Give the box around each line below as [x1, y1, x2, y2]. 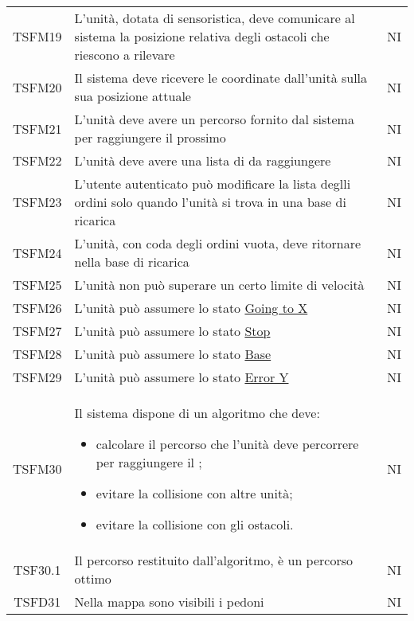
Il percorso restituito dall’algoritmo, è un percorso [74, 551, 353, 569]
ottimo [74, 569, 111, 588]
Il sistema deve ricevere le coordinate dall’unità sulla [74, 68, 368, 87]
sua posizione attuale [74, 87, 191, 105]
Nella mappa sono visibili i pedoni [74, 592, 264, 611]
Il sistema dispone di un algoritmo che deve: [74, 404, 320, 422]
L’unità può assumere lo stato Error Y [74, 368, 289, 386]
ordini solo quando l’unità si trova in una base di [74, 193, 346, 211]
